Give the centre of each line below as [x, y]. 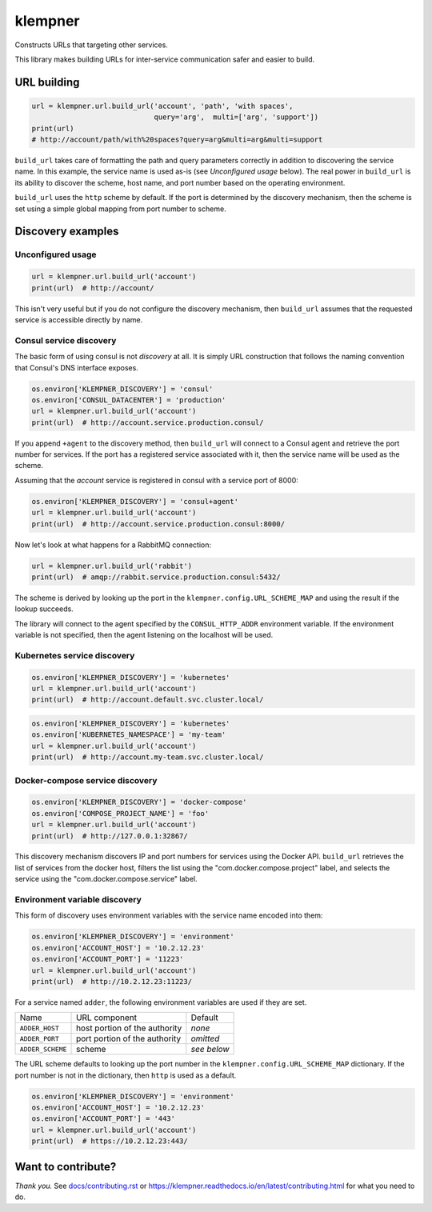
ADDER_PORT [40, 1039]
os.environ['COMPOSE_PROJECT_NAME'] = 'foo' [120, 813]
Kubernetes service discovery [75, 655]
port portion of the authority [129, 1038]
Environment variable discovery [78, 900]
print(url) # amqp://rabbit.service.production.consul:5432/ [156, 577]
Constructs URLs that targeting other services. [91, 45]
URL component [107, 1018]
